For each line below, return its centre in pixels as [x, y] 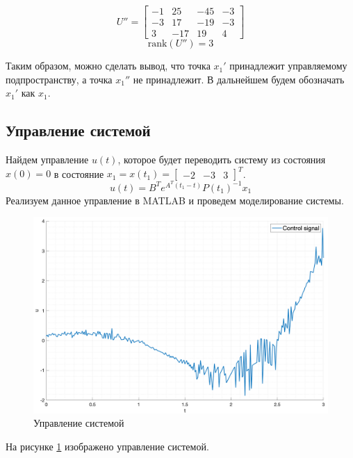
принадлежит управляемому [288, 66]
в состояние [79, 173]
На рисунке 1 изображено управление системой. [107, 446]
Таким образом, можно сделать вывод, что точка [108, 66]
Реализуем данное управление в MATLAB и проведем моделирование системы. [175, 200]
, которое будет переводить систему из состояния [222, 160]
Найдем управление [47, 160]
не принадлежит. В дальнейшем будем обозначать [239, 79]
